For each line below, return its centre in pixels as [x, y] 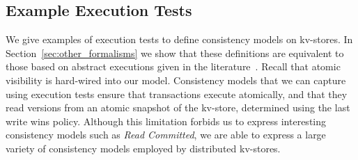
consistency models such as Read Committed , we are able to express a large [166, 135]
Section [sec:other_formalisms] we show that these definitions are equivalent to [175, 53]
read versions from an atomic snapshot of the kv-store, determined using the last [178, 107]
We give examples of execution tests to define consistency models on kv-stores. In [179, 39]
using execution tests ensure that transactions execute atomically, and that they [177, 94]
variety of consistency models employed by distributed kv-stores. [143, 148]
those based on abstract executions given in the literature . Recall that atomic [173, 66]
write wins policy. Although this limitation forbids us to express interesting [166, 121]
